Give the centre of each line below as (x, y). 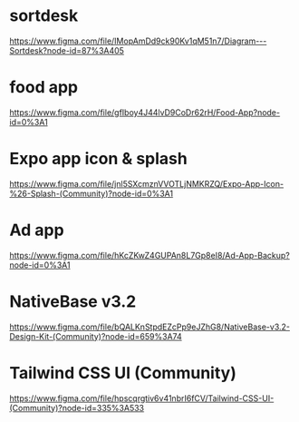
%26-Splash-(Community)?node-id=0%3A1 (92, 193)
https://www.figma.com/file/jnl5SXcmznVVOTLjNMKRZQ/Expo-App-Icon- (146, 183)
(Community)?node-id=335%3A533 (77, 407)
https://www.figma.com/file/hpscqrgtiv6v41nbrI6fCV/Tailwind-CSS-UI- (142, 398)
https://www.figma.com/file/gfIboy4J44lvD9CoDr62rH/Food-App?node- (145, 112)
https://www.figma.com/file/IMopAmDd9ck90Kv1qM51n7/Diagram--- (138, 41)
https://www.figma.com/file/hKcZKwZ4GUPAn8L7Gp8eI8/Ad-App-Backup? (149, 255)
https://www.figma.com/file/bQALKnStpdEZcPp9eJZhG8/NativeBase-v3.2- (150, 327)
